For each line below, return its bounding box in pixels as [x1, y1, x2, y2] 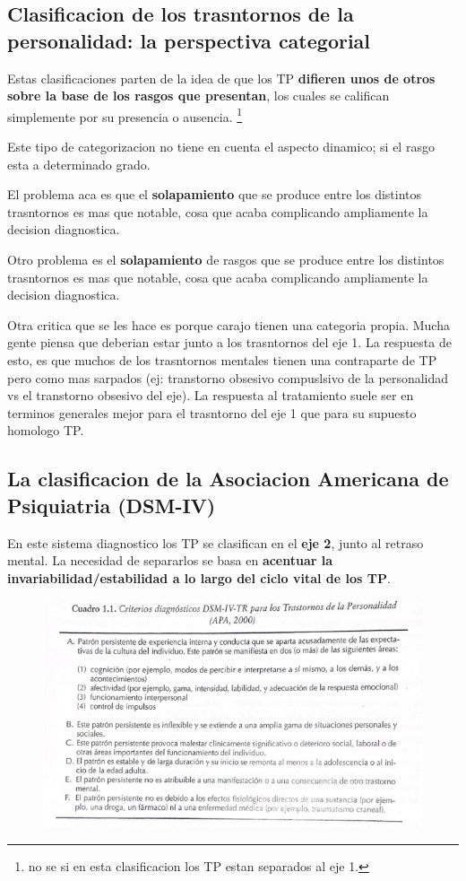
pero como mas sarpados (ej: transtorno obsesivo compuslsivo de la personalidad [7, 368, 449, 387]
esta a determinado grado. [7, 154, 151, 173]
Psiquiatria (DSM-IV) [7, 491, 216, 519]
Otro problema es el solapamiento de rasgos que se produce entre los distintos [7, 250, 444, 268]
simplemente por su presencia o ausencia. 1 [7, 104, 243, 126]
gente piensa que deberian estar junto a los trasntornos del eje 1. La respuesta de [7, 333, 452, 352]
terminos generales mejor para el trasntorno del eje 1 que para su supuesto [7, 403, 417, 422]
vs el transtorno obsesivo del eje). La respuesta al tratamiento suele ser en [7, 386, 414, 405]
